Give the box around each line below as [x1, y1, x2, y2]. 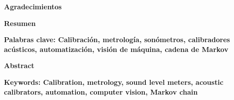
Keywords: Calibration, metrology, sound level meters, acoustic [4, 76, 224, 87]
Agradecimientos [4, 1, 62, 11]
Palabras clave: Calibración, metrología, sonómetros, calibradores [4, 34, 230, 45]
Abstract [4, 60, 34, 71]
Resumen [4, 18, 36, 28]
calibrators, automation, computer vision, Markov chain [4, 86, 198, 97]
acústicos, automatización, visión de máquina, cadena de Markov [4, 44, 229, 54]
